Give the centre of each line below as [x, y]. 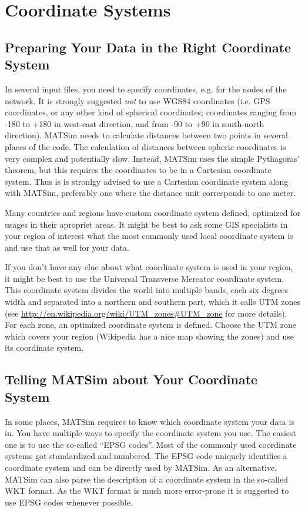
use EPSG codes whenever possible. [69, 502]
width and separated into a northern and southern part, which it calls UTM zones [152, 302]
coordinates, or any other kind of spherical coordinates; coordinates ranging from [151, 112]
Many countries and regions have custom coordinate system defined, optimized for [152, 212]
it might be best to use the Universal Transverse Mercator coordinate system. [145, 278]
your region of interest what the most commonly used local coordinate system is [149, 236]
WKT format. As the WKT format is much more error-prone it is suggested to [147, 491]
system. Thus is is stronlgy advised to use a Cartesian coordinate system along [147, 181]
